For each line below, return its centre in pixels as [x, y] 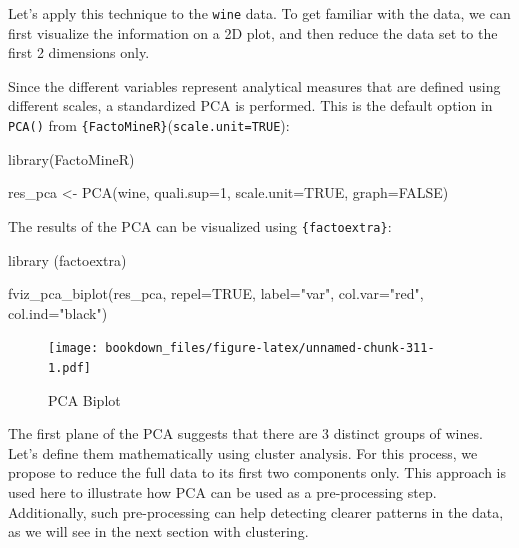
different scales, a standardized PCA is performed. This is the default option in [250, 105]
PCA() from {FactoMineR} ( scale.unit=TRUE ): [149, 125]
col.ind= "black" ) [58, 312]
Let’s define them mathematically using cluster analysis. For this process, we [243, 452]
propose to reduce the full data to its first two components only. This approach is [257, 472]
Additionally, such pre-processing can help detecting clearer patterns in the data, [256, 511]
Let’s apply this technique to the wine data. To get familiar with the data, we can [259, 13]
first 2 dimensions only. [79, 52]
